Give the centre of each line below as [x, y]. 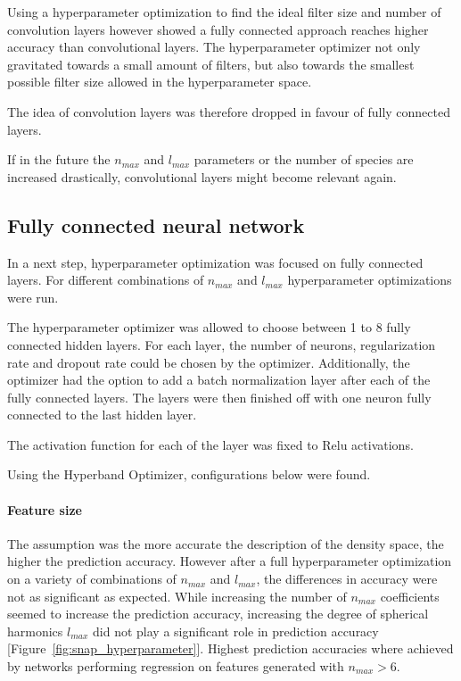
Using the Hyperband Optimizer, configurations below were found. [189, 474]
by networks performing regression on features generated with [176, 666]
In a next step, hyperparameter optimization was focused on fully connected [215, 262]
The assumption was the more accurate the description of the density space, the [226, 543]
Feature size [45, 509]
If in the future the [59, 159]
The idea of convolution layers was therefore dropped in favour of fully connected [229, 111]
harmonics [35, 631]
